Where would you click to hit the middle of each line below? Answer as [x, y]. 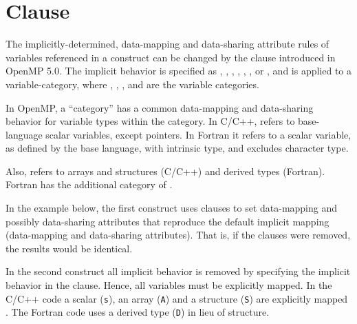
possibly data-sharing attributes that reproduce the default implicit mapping [167, 221]
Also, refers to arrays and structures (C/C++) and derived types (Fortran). [165, 171]
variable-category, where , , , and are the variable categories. [132, 84]
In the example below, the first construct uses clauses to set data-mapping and [172, 208]
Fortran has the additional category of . [89, 184]
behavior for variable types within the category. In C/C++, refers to [150, 121]
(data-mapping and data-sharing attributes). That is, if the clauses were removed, [178, 235]
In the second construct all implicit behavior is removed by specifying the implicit [178, 271]
